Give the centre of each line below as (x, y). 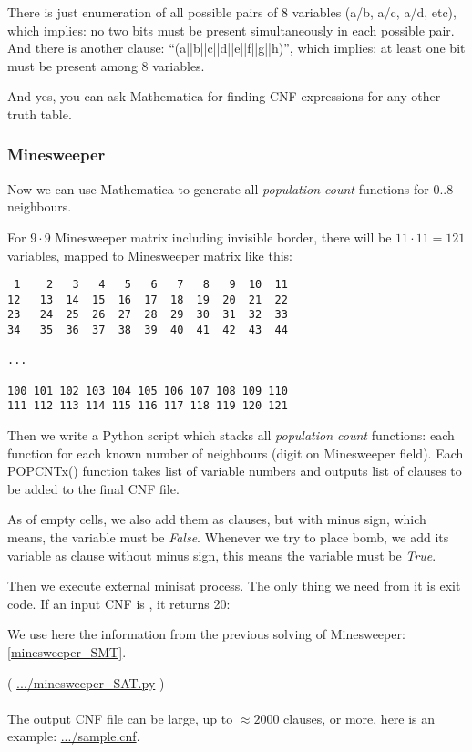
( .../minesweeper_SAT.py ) (86, 682)
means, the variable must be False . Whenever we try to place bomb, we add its (228, 537)
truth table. (40, 113)
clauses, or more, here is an (359, 718)
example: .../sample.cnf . (74, 736)
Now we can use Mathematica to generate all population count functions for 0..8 (231, 188)
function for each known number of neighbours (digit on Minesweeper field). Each (236, 453)
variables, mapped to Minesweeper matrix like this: (150, 255)
